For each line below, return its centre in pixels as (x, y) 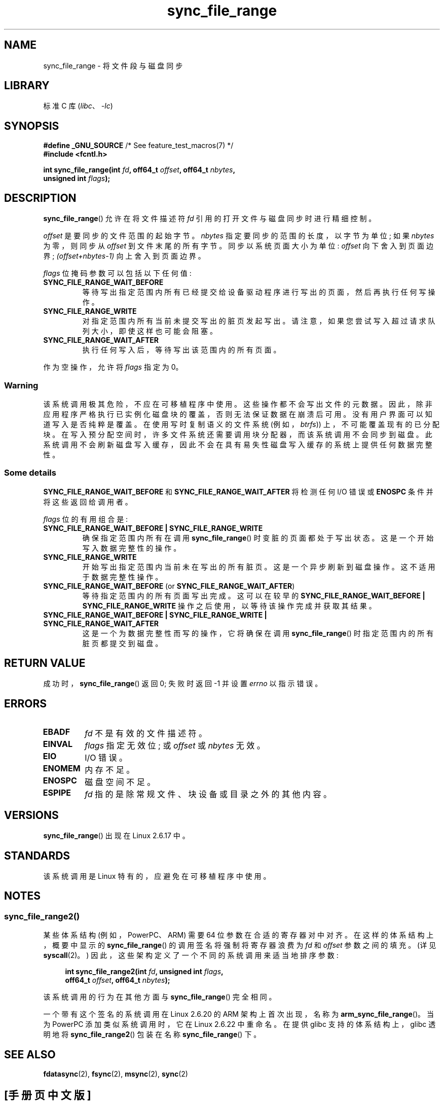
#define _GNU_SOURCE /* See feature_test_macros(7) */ (138, 146)
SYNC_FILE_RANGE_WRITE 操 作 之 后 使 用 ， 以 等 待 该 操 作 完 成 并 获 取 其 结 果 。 (229, 605)
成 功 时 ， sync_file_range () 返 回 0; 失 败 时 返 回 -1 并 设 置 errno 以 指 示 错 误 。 (183, 684)
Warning (21, 385)
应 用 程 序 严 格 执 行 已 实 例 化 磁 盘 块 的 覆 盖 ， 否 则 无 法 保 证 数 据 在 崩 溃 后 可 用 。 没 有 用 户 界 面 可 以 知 (238, 414)
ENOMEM (62, 769)
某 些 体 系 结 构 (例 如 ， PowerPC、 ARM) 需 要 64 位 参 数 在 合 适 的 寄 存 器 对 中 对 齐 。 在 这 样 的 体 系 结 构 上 (238, 935)
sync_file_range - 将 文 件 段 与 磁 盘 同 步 (113, 65)
